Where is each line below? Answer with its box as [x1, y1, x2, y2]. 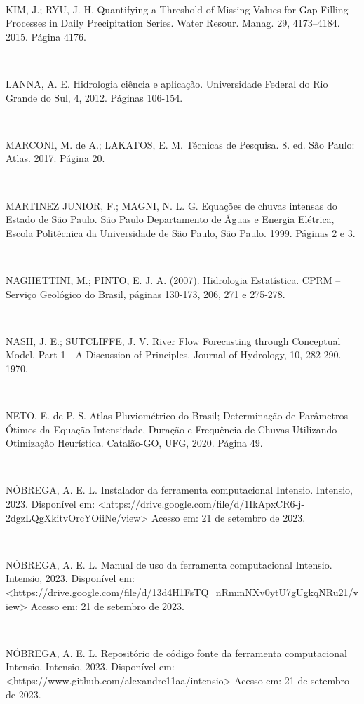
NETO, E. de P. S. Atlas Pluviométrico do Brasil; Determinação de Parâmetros [6, 408, 348, 423]
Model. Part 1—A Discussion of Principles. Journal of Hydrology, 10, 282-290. [6, 347, 342, 362]
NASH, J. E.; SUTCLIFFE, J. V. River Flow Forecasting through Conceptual [6, 333, 341, 348]
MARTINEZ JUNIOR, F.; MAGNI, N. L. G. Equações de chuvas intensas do [6, 198, 337, 212]
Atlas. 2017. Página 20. [6, 151, 105, 165]
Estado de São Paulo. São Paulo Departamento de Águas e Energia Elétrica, [6, 212, 335, 226]
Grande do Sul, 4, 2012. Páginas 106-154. [6, 90, 183, 104]
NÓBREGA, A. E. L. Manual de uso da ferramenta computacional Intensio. [6, 557, 332, 571]
